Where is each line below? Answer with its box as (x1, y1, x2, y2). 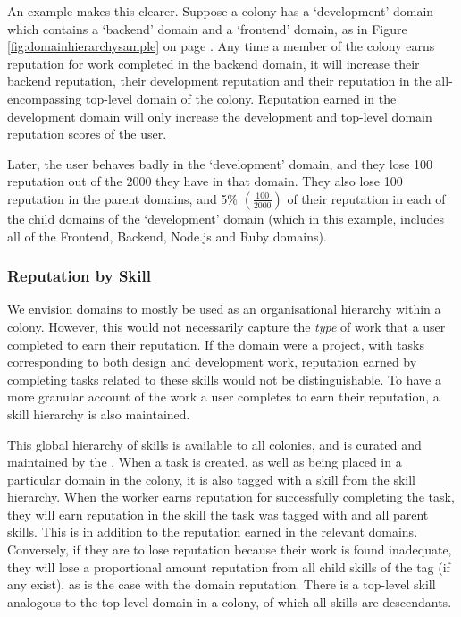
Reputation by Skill (7, 265, 151, 287)
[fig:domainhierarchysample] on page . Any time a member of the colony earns (7, 37, 435, 55)
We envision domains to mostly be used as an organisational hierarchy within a (7, 300, 441, 318)
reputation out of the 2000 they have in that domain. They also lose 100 (7, 172, 403, 190)
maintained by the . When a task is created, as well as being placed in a (7, 452, 402, 471)
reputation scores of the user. (7, 124, 167, 143)
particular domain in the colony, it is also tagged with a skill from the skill (7, 469, 416, 488)
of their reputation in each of (287, 189, 446, 207)
